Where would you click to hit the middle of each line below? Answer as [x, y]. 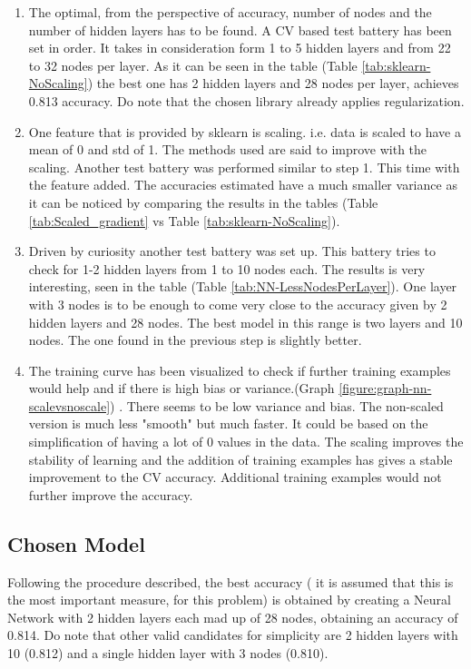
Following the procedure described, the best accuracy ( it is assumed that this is [231, 581]
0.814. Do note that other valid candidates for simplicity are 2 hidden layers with [233, 635]
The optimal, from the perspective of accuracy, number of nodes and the [230, 12]
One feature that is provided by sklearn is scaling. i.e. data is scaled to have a [245, 131]
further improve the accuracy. [111, 494]
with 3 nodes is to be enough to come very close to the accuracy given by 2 [238, 304]
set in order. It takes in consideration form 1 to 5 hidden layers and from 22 [240, 48]
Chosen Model [76, 543]
